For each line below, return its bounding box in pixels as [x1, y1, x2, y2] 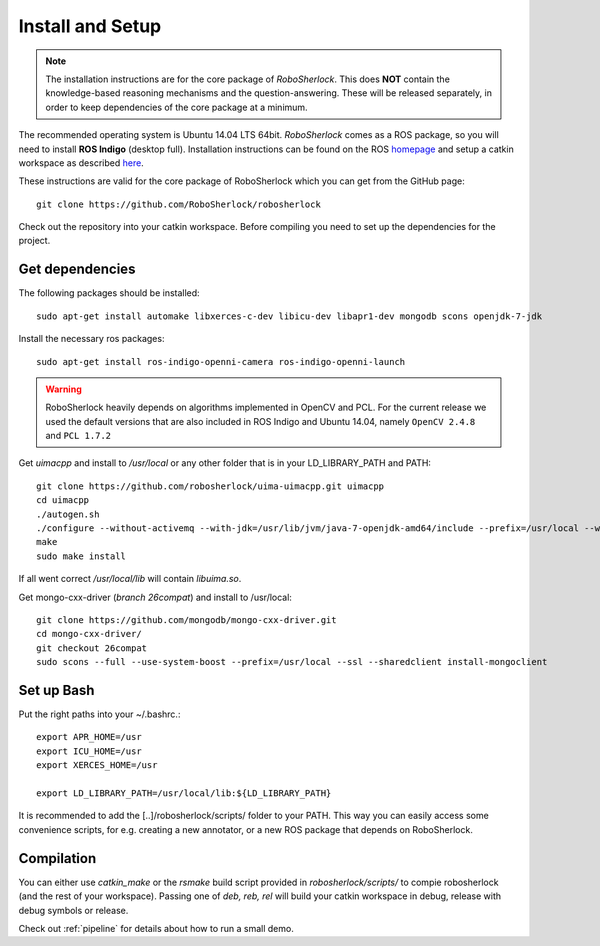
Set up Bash [18, 681, 95, 699]
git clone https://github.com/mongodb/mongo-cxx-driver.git [36, 615, 337, 625]
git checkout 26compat [36, 642, 148, 654]
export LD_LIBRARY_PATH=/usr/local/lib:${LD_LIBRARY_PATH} [36, 788, 332, 799]
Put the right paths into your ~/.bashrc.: [18, 708, 181, 720]
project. [18, 235, 51, 247]
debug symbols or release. [18, 904, 129, 916]
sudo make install [36, 550, 127, 562]
